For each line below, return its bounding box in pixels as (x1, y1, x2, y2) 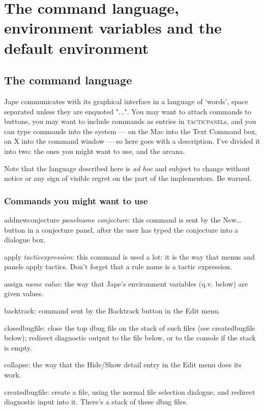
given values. (4, 288, 44, 299)
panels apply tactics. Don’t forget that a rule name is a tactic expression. (4, 261, 232, 272)
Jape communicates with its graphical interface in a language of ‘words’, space (4, 96, 248, 106)
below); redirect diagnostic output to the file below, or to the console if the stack (4, 332, 256, 343)
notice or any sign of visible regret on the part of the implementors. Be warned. (4, 173, 252, 183)
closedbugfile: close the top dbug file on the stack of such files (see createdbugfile (4, 322, 255, 333)
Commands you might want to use (4, 194, 148, 207)
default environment (4, 37, 149, 58)
